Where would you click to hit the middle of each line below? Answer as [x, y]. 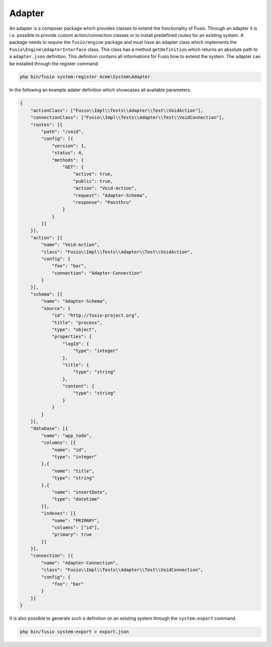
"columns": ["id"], [76, 527]
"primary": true [72, 535]
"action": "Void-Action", [105, 188]
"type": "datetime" [76, 499]
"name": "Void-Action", [71, 245]
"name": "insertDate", [80, 492]
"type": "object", [75, 329]
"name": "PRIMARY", [76, 520]
